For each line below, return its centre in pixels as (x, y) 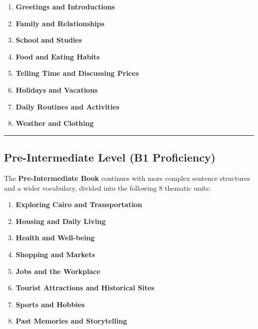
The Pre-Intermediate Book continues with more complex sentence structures (127, 178)
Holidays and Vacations (57, 89)
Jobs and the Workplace (58, 271)
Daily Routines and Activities (67, 106)
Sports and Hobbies (50, 304)
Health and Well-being (55, 238)
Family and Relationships (60, 23)
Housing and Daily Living (61, 221)
